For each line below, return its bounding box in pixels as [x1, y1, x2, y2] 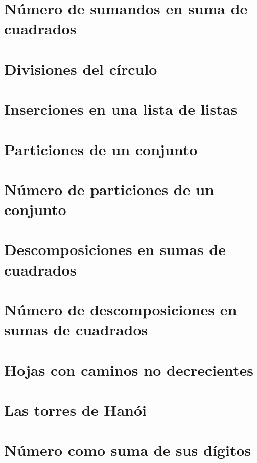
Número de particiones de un [4, 178, 214, 199]
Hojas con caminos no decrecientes [4, 359, 253, 380]
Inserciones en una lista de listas [4, 98, 238, 119]
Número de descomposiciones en [4, 299, 237, 320]
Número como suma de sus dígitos [4, 439, 251, 460]
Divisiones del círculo [4, 58, 157, 79]
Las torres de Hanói [4, 399, 147, 420]
